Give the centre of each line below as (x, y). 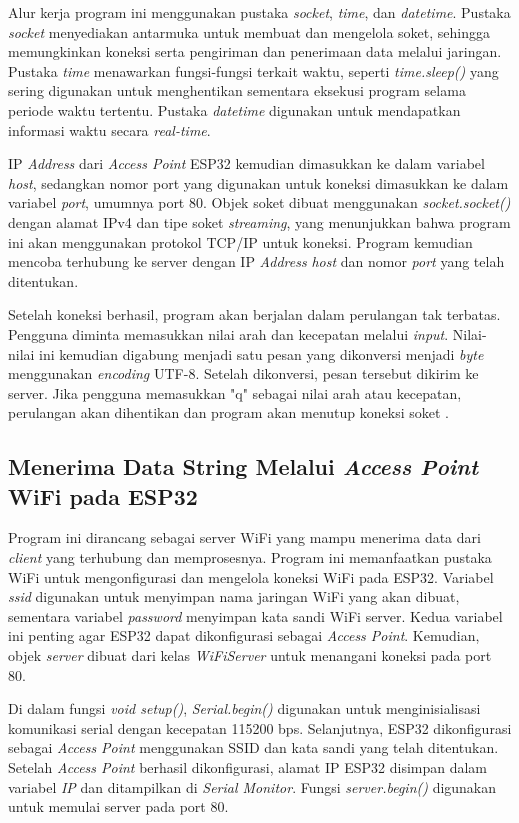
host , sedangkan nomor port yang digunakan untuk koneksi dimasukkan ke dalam (258, 182)
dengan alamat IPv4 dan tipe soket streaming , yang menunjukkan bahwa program (259, 221)
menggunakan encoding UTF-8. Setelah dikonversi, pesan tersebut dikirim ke (243, 373)
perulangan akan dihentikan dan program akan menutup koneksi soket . (228, 412)
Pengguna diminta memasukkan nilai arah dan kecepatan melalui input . (228, 333)
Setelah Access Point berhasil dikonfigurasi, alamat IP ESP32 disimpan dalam (248, 767)
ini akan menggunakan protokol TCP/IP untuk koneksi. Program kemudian (240, 241)
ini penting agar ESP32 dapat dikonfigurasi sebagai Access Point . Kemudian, (244, 635)
